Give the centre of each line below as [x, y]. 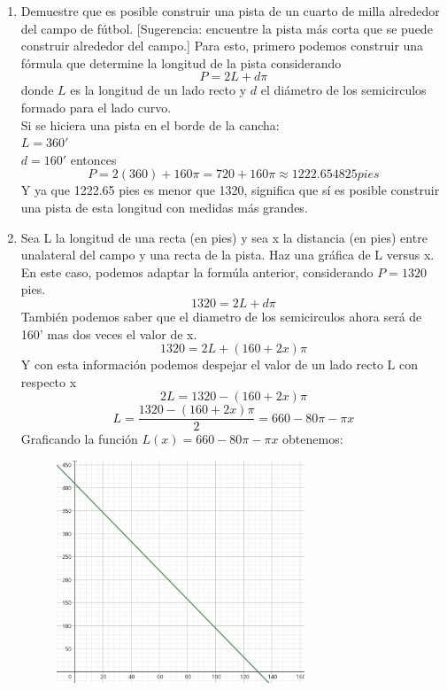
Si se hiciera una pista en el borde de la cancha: [150, 124]
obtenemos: [313, 439]
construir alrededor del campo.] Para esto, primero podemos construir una [222, 46]
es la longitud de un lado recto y [158, 90]
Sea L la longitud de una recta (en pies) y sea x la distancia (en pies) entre [224, 237]
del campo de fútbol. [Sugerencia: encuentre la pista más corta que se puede [227, 28]
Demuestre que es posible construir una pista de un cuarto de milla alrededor [230, 11]
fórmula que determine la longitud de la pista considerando [181, 62]
